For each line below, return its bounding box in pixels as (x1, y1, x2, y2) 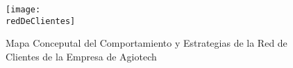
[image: (6, 5, 41, 14)
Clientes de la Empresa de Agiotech (6, 49, 157, 63)
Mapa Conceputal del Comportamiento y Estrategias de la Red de (6, 36, 287, 50)
